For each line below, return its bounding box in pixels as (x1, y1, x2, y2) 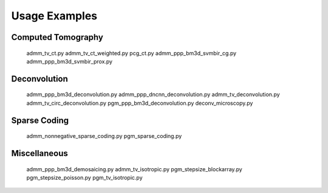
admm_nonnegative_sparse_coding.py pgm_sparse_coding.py (26, 132, 182, 140)
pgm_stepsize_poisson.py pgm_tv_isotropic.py (26, 174, 143, 181)
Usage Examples (11, 9, 98, 22)
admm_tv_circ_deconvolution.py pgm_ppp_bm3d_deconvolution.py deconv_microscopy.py (26, 99, 253, 106)
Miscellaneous (11, 148, 68, 159)
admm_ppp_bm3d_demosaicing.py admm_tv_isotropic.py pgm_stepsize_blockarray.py (26, 165, 242, 172)
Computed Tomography (11, 32, 103, 42)
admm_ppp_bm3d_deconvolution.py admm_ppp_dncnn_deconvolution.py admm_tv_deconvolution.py (26, 91, 280, 98)
